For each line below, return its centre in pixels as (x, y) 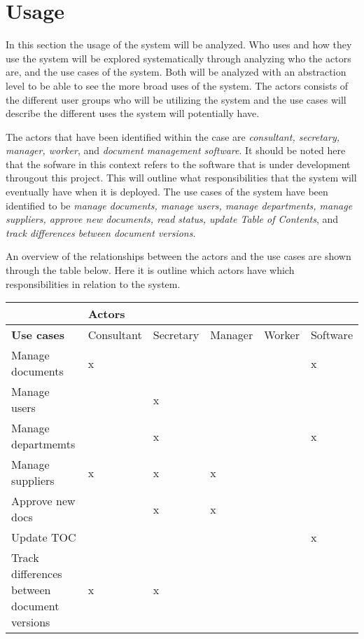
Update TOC (44, 537)
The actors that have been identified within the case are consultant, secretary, (173, 136)
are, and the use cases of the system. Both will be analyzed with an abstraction (176, 72)
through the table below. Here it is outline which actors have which (150, 270)
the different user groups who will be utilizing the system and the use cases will (176, 99)
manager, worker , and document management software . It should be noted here (176, 150)
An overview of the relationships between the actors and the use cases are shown (178, 256)
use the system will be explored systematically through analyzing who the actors (178, 58)
